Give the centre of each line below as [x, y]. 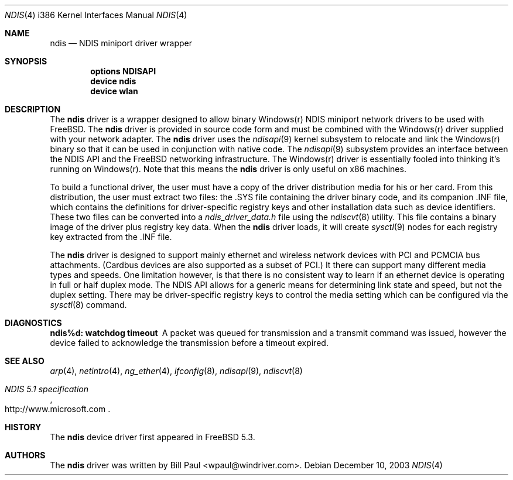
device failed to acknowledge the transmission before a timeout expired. [189, 343]
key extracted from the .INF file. [111, 237]
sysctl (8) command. [88, 305]
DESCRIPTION [33, 109]
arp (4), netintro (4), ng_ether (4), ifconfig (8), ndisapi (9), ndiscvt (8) [176, 371]
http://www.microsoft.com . [58, 409]
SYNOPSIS [26, 61]
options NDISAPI [123, 71]
